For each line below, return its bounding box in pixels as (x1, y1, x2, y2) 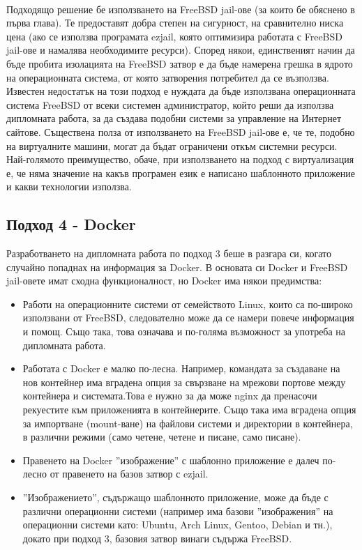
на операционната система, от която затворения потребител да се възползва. (6, 70, 329, 84)
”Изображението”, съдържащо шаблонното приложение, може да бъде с (22, 490, 329, 505)
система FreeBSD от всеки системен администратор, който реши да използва (6, 97, 334, 112)
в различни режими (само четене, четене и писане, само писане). (22, 429, 301, 444)
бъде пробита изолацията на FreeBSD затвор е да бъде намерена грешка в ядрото (6, 56, 353, 70)
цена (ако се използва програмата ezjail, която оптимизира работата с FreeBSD (6, 29, 343, 43)
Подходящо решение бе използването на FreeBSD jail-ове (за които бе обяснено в (6, 1, 355, 16)
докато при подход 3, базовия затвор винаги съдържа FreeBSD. (22, 530, 292, 545)
